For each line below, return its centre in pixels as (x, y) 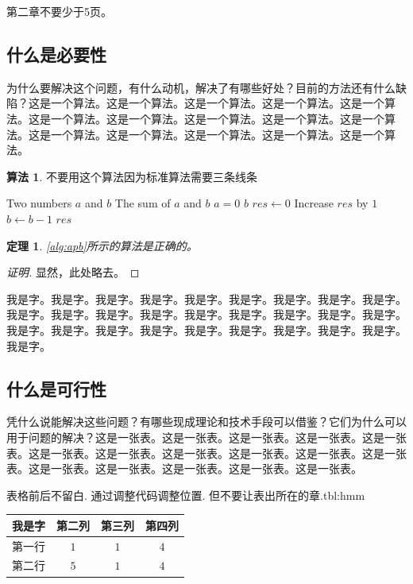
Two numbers (39, 203)
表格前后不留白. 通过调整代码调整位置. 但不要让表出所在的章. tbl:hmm (186, 495)
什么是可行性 (56, 388)
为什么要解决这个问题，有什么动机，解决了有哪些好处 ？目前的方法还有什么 (201, 87)
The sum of (143, 203)
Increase (314, 203)
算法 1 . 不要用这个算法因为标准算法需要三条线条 (132, 176)
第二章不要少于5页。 (59, 11)
